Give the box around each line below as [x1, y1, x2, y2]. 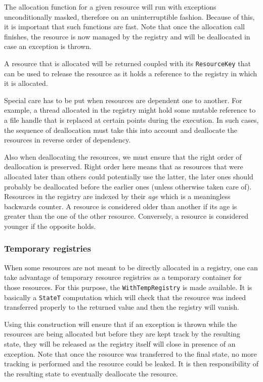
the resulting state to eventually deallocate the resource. [4, 368, 178, 378]
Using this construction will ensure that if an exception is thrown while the [4, 318, 237, 329]
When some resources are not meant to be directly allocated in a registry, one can [4, 262, 258, 272]
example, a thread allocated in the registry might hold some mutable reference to [4, 105, 256, 115]
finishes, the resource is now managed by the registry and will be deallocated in [4, 31, 250, 41]
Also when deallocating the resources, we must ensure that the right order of [4, 151, 242, 162]
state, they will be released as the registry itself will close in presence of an [4, 339, 236, 349]
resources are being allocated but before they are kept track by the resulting [4, 328, 240, 339]
